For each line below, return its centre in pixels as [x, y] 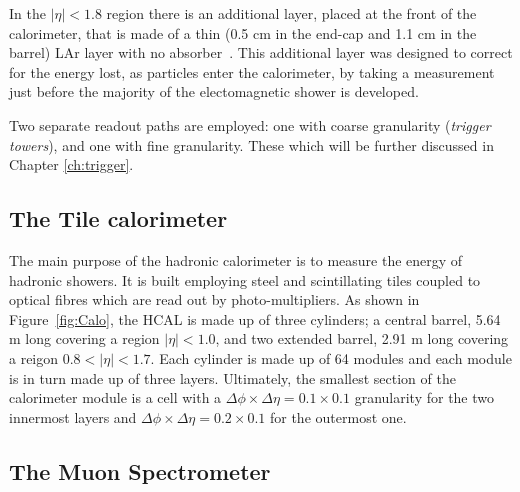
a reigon [34, 357]
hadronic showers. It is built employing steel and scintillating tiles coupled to [245, 279]
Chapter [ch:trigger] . [71, 164]
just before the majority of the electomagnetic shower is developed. [214, 91]
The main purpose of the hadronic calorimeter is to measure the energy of [236, 259]
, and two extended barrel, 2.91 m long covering [362, 338]
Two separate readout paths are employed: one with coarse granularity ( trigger [250, 124]
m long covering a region [84, 338]
